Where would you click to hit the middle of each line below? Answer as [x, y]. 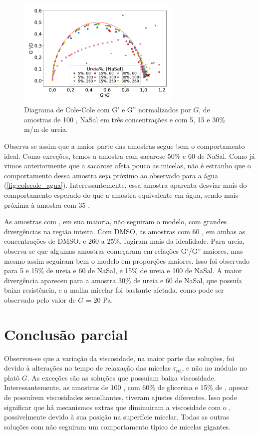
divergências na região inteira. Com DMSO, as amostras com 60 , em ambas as [125, 231]
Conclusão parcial [66, 334]
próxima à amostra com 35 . [47, 205]
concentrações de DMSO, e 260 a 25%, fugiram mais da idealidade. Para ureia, [125, 241]
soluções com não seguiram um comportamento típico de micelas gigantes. [117, 426]
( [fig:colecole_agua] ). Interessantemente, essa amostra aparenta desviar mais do [126, 185]
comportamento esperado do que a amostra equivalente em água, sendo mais [121, 195]
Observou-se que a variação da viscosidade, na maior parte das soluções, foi [119, 358]
